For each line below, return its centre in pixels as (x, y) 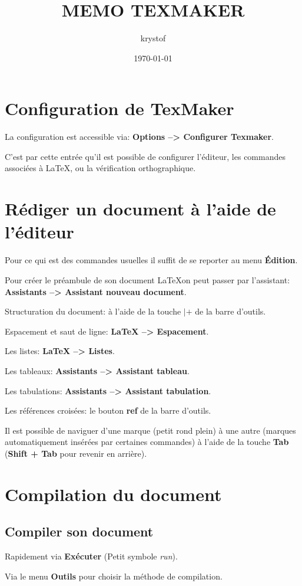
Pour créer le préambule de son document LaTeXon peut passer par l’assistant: (147, 279)
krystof (153, 38)
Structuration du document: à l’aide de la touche (93, 311)
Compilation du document (113, 494)
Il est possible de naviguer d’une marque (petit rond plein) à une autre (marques (150, 430)
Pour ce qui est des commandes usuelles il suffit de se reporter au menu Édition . (151, 260)
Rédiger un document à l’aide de (140, 209)
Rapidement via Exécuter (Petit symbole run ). (91, 556)
